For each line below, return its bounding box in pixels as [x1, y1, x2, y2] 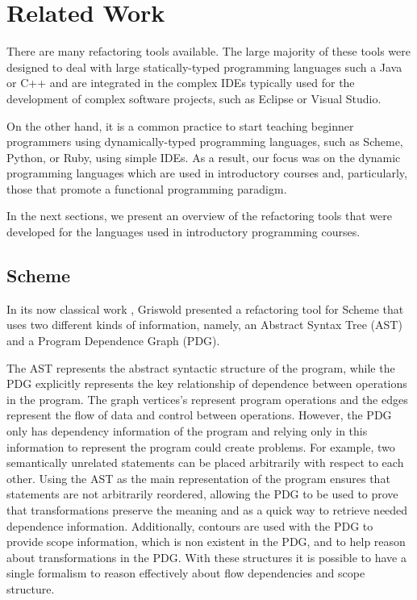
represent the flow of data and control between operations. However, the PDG [6, 406, 392, 423]
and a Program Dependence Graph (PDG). [6, 332, 220, 349]
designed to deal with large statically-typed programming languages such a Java [6, 58, 402, 75]
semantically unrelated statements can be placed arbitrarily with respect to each [6, 454, 404, 471]
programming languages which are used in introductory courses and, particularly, [6, 165, 407, 181]
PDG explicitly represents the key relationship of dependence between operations [6, 375, 407, 392]
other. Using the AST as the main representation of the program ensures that [6, 469, 390, 486]
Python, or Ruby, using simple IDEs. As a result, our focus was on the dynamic [6, 148, 401, 165]
